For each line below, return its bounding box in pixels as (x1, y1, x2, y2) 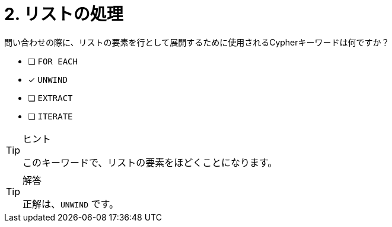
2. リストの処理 (4, 4, 123, 24)
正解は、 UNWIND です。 (23, 197, 119, 210)
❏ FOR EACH (28, 56, 78, 66)
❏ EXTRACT (28, 92, 73, 103)
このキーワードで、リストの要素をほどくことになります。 (23, 156, 278, 168)
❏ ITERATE (28, 111, 73, 121)
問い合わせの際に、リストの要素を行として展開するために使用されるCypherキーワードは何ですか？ (4, 37, 390, 47)
